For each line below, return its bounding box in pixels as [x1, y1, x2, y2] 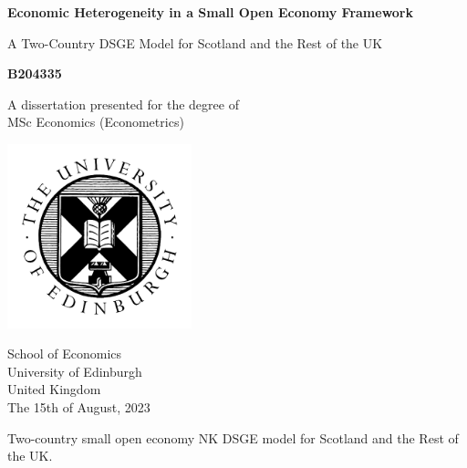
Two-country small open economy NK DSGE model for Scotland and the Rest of [7, 428, 459, 447]
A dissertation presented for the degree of [7, 94, 239, 113]
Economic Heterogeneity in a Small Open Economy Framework [7, 3, 414, 21]
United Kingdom [7, 380, 101, 399]
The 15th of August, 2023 [7, 397, 150, 416]
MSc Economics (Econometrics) [7, 112, 184, 131]
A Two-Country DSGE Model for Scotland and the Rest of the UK [7, 33, 383, 52]
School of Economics [7, 344, 122, 363]
